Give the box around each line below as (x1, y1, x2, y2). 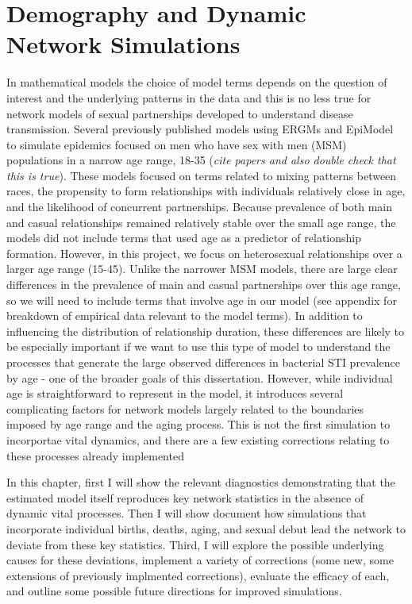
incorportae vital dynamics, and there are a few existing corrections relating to (6, 431, 390, 448)
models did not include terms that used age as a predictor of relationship (6, 229, 361, 246)
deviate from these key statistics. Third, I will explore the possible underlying (6, 536, 384, 552)
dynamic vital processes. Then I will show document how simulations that (6, 505, 367, 521)
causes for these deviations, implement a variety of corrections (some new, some (6, 552, 394, 568)
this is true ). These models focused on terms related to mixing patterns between (6, 167, 397, 183)
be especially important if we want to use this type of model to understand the (6, 338, 391, 355)
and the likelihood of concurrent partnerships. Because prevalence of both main (6, 198, 392, 215)
